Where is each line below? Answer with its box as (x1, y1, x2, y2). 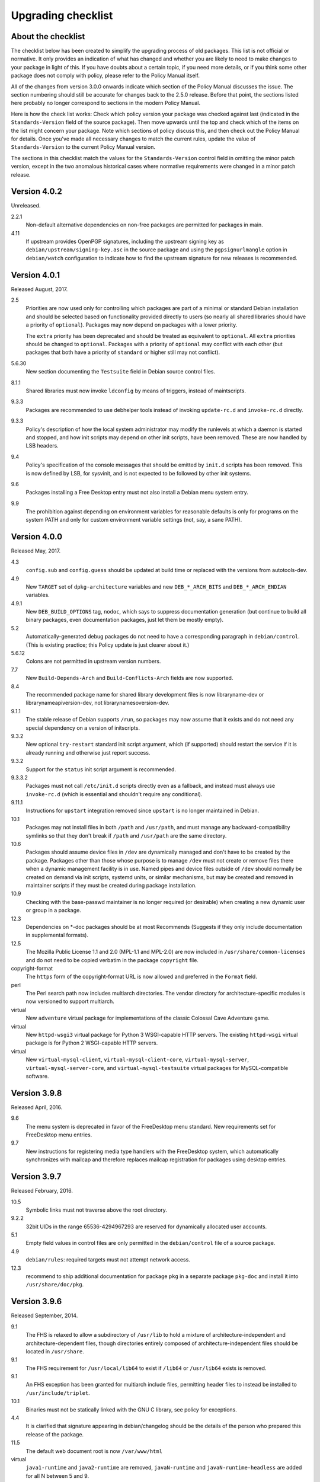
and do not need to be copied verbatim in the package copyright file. (25, 956, 199, 963)
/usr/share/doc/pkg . (25, 1281, 84, 1288)
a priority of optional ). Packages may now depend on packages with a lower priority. (25, 321, 238, 328)
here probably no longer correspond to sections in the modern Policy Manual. (11, 100, 201, 107)
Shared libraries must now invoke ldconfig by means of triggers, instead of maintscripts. (25, 387, 246, 394)
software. (25, 1072, 49, 1079)
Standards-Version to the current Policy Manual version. (11, 143, 156, 151)
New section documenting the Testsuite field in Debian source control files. (25, 368, 216, 375)
